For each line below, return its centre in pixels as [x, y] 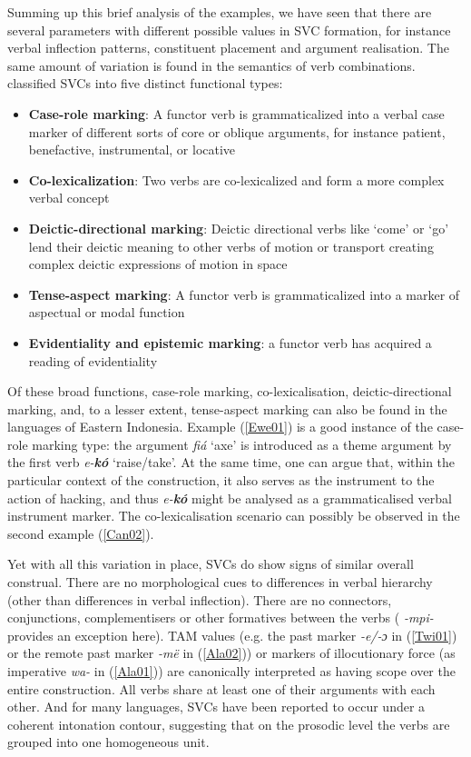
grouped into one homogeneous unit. [108, 742]
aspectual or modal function [107, 312]
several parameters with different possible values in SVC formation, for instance [229, 30]
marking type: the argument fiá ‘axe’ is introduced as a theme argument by [242, 444]
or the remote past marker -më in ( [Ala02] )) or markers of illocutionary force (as [231, 653]
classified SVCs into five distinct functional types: [145, 83]
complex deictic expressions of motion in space [158, 264]
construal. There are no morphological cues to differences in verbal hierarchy [220, 582]
